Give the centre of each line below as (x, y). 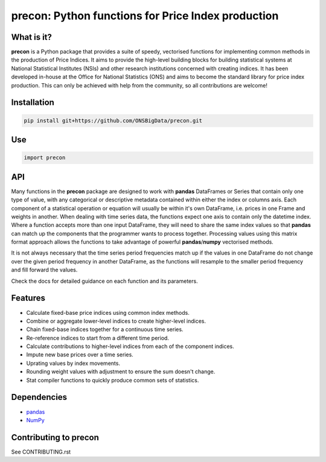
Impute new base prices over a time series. (80, 355)
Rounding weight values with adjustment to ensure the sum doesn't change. (121, 372)
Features (28, 298)
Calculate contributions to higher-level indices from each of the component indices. (130, 346)
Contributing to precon (55, 437)
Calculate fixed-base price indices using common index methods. (108, 312)
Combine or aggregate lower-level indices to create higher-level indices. (116, 321)
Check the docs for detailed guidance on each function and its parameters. (105, 281)
